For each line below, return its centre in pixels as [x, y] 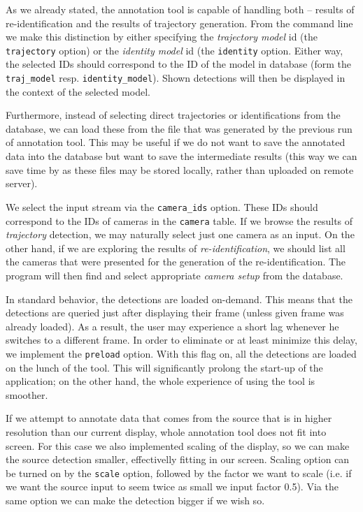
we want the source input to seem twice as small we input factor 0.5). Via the [172, 487]
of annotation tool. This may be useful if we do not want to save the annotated [176, 142]
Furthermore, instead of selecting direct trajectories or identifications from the [173, 115]
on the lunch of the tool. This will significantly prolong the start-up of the [164, 367]
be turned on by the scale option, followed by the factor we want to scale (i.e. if [179, 473]
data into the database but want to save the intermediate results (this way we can [181, 156]
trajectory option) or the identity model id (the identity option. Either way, [175, 50]
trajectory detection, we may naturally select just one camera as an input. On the [180, 234]
